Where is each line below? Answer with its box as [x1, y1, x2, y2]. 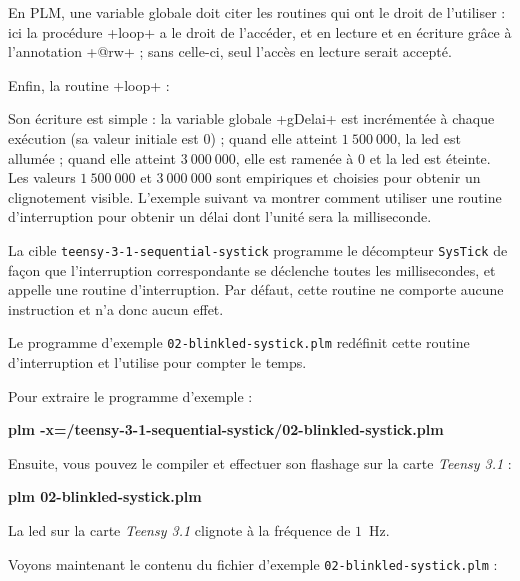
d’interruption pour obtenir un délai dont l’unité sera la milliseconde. [8, 206, 432, 227]
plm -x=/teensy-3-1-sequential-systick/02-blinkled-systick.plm [8, 419, 444, 440]
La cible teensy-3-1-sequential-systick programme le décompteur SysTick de [8, 239, 508, 260]
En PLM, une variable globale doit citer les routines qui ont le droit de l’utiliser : [8, 2, 506, 22]
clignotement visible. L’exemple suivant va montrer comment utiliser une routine [8, 186, 502, 207]
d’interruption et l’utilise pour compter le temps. [8, 352, 307, 373]
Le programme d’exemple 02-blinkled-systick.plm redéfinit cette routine [8, 332, 470, 353]
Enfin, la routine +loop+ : [8, 74, 170, 95]
